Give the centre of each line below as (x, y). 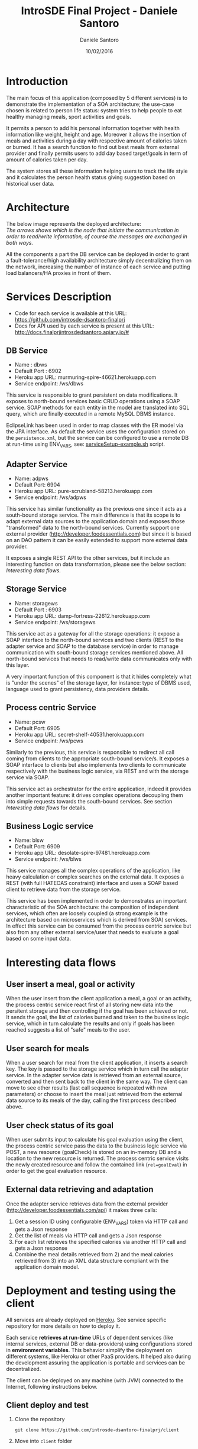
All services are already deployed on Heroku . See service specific (86, 1320)
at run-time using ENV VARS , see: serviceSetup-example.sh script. (86, 445)
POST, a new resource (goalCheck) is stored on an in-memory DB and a (94, 1152)
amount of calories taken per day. (47, 159)
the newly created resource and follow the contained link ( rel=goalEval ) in (97, 1165)
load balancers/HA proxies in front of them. (59, 273)
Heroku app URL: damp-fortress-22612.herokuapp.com (82, 615)
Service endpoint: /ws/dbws (49, 384)
